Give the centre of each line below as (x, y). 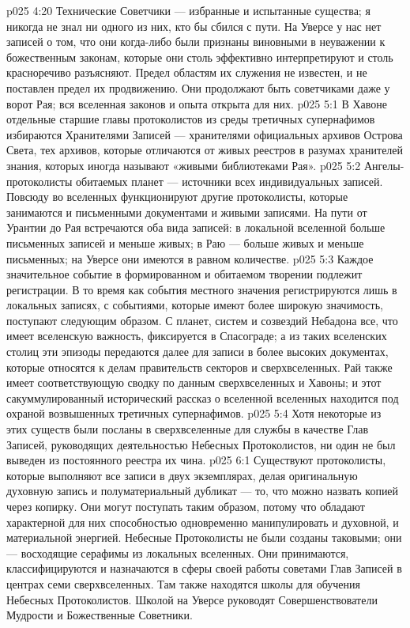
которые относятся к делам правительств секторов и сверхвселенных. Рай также (199, 367)
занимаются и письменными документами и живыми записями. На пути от (187, 212)
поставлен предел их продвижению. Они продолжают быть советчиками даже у (198, 87)
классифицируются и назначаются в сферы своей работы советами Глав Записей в (204, 568)
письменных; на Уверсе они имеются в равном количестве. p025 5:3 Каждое (190, 258)
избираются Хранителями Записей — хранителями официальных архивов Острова (205, 134)
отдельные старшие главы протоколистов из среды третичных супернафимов (191, 119)
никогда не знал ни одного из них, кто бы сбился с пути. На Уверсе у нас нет (194, 26)
